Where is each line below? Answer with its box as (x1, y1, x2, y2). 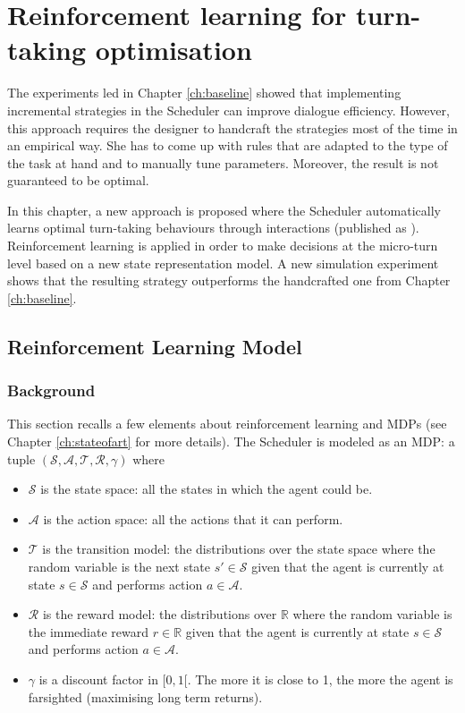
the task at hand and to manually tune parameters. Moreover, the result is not (7, 153, 439, 172)
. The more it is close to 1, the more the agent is (187, 669, 453, 688)
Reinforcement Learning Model (7, 332, 302, 360)
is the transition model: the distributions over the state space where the (42, 539, 435, 558)
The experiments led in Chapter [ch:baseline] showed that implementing (7, 83, 402, 102)
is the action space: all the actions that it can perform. (43, 509, 343, 528)
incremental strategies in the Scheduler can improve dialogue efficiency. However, (7, 100, 450, 119)
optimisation (95, 31, 252, 68)
